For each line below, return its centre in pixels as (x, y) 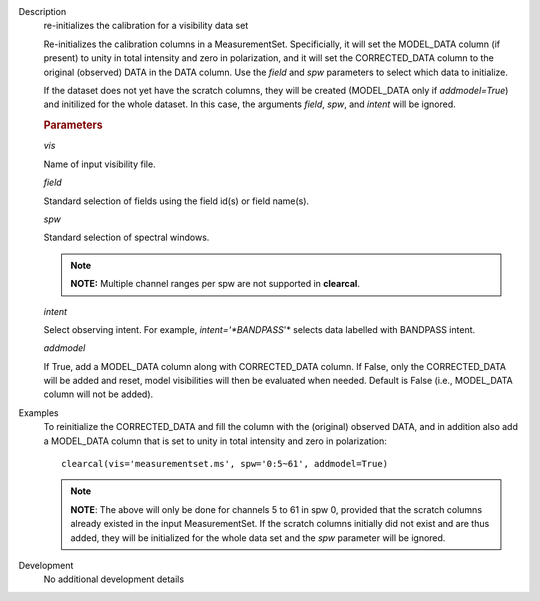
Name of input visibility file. (99, 164)
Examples (38, 412)
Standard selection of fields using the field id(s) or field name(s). (176, 201)
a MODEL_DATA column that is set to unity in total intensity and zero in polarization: (215, 441)
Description (42, 11)
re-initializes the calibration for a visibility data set (146, 26)
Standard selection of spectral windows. (126, 237)
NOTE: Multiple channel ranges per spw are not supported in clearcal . (215, 284)
